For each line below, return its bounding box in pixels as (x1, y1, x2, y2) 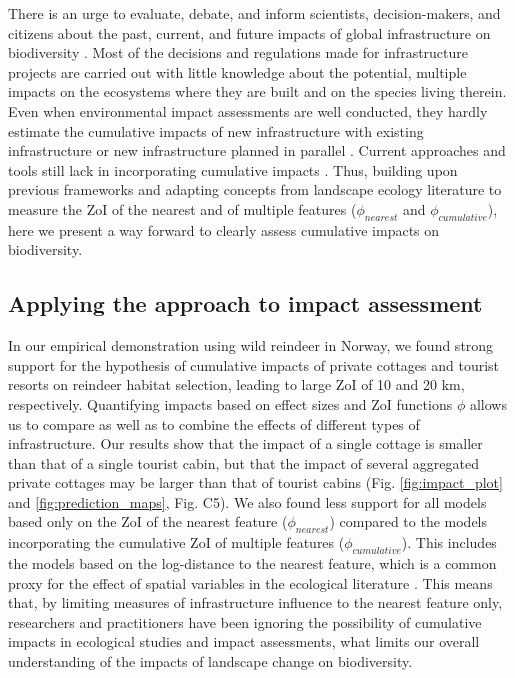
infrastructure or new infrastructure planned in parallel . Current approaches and (8, 140, 506, 161)
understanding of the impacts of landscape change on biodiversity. (8, 651, 413, 672)
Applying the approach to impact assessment (8, 288, 483, 319)
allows (469, 393, 507, 414)
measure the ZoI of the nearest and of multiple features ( (8, 198, 357, 219)
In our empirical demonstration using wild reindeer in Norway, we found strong (8, 335, 494, 356)
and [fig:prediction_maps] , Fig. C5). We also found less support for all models (8, 491, 487, 512)
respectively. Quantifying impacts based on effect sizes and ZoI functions (8, 393, 453, 414)
